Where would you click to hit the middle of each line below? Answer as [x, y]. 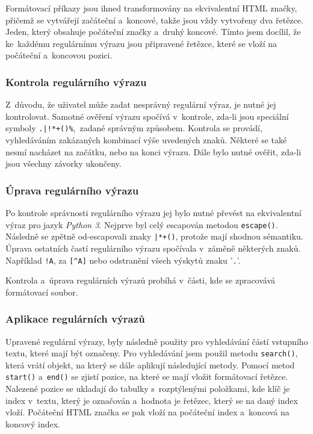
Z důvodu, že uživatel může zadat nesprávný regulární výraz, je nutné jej [141, 104]
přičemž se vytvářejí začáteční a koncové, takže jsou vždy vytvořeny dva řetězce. [154, 20]
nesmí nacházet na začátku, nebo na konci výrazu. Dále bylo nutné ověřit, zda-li [153, 151]
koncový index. [33, 423]
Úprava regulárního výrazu [72, 190]
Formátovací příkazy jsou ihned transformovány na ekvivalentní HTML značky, [151, 8]
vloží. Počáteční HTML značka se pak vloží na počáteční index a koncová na [147, 412]
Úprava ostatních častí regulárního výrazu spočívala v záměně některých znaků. [153, 248]
